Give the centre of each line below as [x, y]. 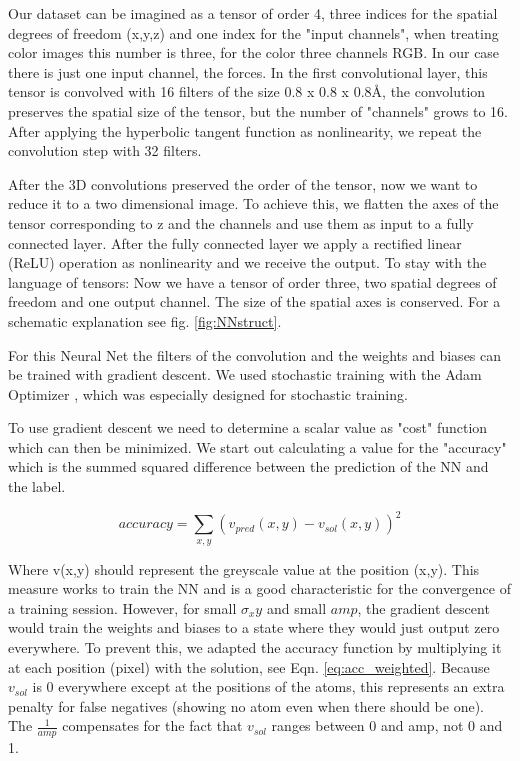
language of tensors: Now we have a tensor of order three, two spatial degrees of [252, 281]
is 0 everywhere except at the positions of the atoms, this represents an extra [268, 686]
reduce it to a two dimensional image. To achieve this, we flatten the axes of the [253, 203]
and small [296, 607]
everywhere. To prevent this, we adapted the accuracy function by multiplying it [255, 646]
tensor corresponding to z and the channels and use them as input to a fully [241, 222]
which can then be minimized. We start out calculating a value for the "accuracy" [257, 446]
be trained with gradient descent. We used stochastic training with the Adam [245, 374]
